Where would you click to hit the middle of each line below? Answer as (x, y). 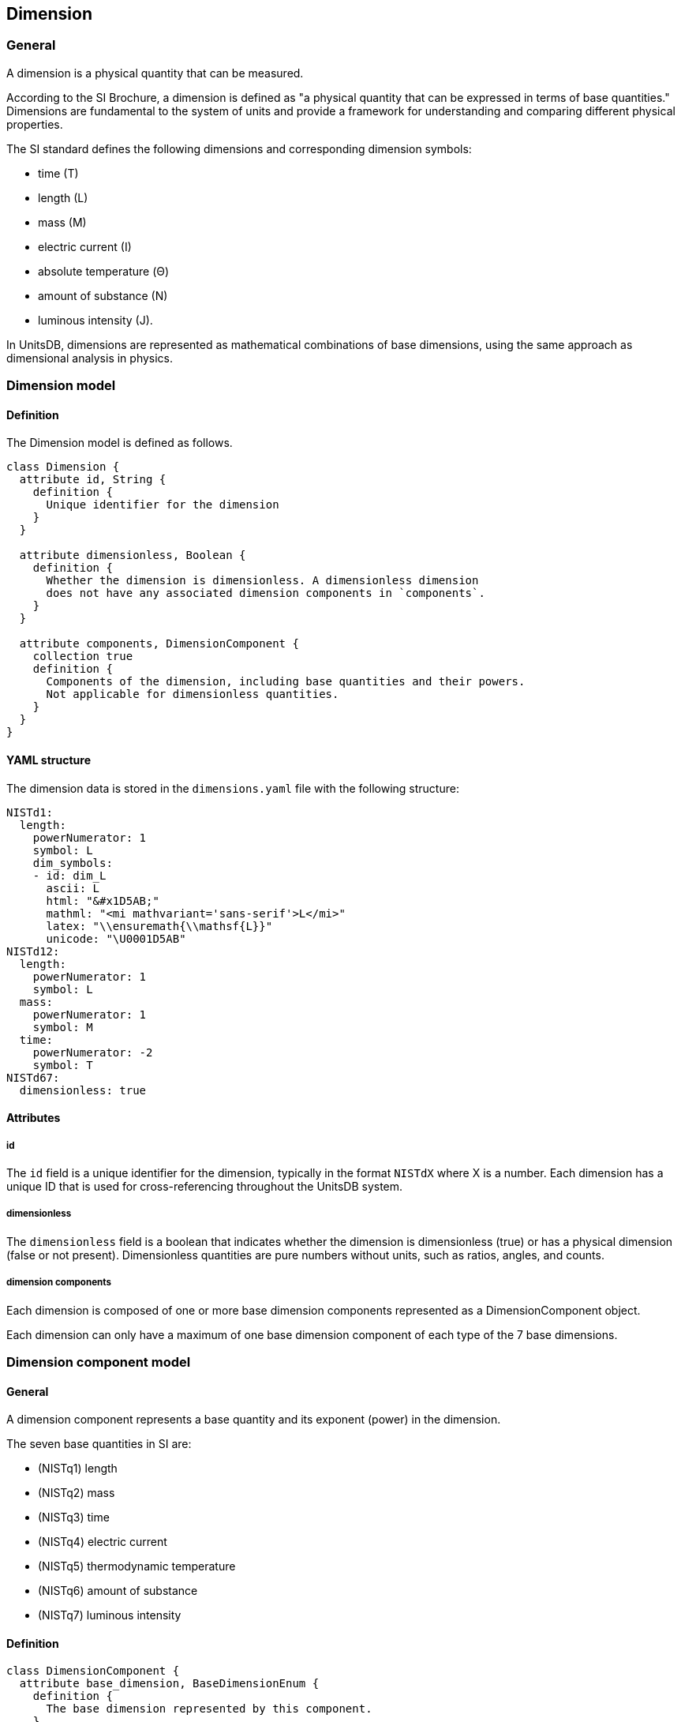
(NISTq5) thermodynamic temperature (137, 1566)
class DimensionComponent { (93, 1671)
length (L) (63, 197)
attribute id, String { (93, 480)
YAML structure (49, 760)
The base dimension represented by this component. (209, 1709)
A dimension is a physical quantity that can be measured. (155, 73)
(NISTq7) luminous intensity (110, 1615)
